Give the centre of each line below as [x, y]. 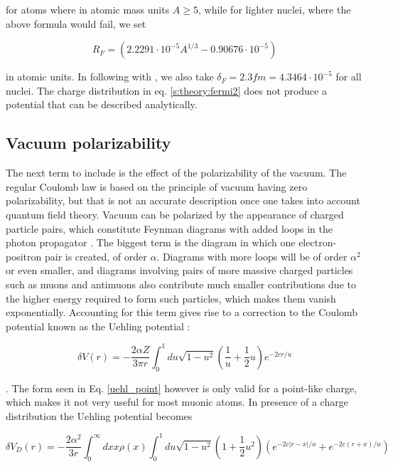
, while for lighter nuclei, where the [275, 9]
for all [349, 77]
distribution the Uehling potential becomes [99, 415]
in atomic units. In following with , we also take [110, 77]
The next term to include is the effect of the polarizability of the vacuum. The [176, 173]
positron [24, 256]
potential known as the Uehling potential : [98, 326]
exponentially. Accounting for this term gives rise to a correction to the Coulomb [182, 312]
